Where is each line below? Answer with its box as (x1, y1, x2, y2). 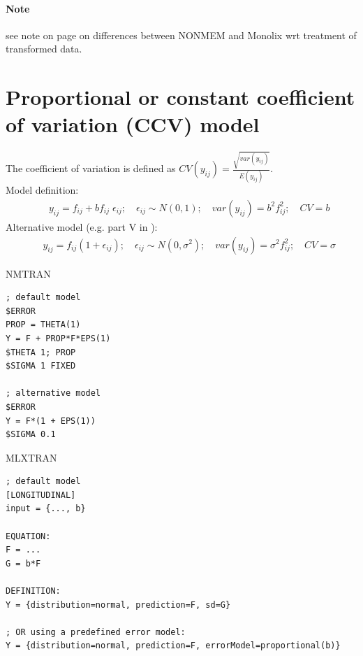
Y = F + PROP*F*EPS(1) (6, 333, 111, 343)
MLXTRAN (6, 450, 57, 464)
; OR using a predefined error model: (6, 627, 186, 637)
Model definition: (6, 183, 79, 197)
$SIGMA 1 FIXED (6, 361, 76, 371)
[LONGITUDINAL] (6, 490, 76, 500)
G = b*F (6, 558, 41, 569)
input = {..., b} (6, 504, 86, 514)
